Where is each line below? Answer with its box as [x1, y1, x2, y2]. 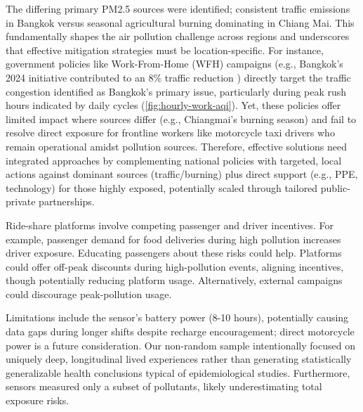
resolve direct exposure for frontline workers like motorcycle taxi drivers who [6, 125, 335, 140]
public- [320, 180, 350, 195]
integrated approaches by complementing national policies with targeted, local [6, 153, 342, 167]
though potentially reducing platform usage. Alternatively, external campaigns [6, 273, 343, 288]
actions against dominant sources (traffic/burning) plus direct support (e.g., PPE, [6, 167, 358, 181]
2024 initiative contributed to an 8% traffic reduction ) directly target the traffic [6, 70, 351, 84]
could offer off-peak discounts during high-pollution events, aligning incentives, [6, 259, 344, 273]
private [6, 194, 36, 209]
